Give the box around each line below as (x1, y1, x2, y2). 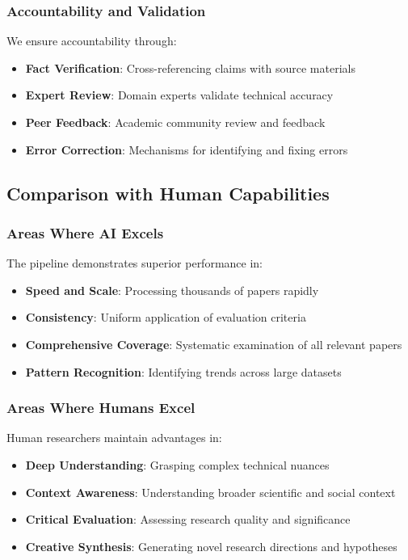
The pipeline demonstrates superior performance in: (6, 255, 263, 272)
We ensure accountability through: (6, 32, 177, 49)
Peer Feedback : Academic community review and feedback (25, 114, 326, 130)
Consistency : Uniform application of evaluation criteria (25, 309, 306, 326)
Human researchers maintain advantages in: (6, 429, 222, 446)
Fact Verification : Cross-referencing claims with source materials (25, 59, 355, 76)
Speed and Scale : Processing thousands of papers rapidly (25, 281, 319, 298)
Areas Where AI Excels (6, 222, 164, 242)
